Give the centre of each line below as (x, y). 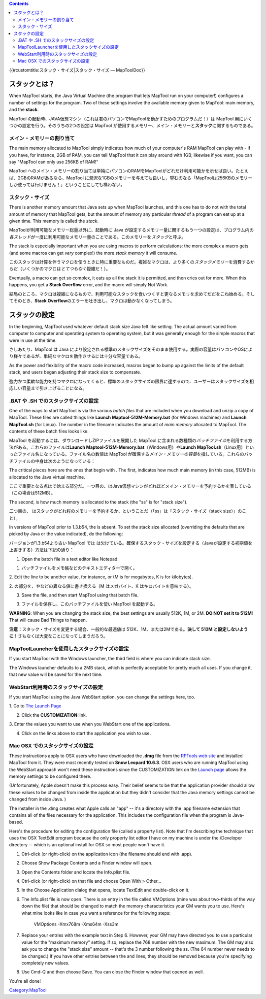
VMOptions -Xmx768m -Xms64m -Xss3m (76, 924)
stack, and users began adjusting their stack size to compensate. (75, 372)
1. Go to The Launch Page (35, 706)
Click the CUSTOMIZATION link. (54, 715)
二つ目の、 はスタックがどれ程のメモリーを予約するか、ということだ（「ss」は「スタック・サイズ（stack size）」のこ (128, 511)
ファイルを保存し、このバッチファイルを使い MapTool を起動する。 (89, 604)
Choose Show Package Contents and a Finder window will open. (87, 863)
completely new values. (46, 963)
